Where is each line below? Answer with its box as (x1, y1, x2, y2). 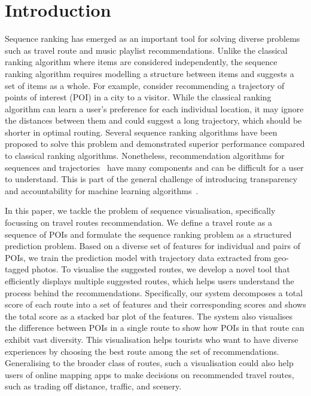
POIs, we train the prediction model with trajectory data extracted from (5, 251, 272, 263)
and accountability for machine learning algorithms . (5, 184, 199, 197)
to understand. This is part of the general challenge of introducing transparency (5, 173, 298, 185)
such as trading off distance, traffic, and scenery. (5, 380, 182, 392)
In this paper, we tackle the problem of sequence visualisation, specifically (5, 204, 276, 217)
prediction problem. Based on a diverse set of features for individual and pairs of (5, 240, 300, 252)
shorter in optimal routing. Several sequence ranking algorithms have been (5, 125, 278, 138)
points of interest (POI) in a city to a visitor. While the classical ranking (5, 91, 272, 103)
